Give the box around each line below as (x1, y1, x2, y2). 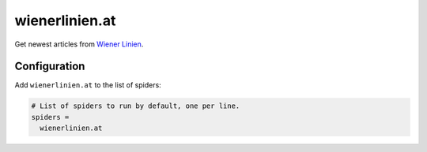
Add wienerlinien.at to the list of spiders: (14, 80, 161, 90)
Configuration (14, 60, 85, 73)
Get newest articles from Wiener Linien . (14, 39, 144, 49)
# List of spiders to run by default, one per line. (31, 102, 240, 110)
